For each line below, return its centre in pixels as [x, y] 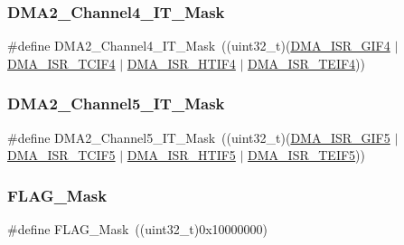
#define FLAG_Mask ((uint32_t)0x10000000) [137, 229]
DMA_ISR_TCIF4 [61, 63]
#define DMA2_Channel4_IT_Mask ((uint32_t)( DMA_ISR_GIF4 [199, 46]
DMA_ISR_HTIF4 [181, 63]
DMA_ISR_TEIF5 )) [306, 155]
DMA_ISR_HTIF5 [181, 155]
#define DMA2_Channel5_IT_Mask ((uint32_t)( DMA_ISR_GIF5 [199, 137]
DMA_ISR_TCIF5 [61, 155]
